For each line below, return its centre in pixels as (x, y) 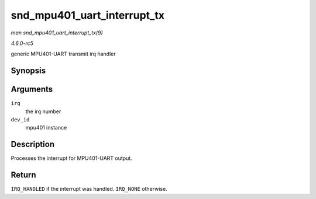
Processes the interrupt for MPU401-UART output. (72, 158)
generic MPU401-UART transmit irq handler (63, 54)
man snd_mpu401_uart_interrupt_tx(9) (57, 33)
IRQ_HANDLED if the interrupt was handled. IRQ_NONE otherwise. (89, 189)
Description (33, 144)
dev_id (20, 120)
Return (23, 175)
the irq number (43, 111)
